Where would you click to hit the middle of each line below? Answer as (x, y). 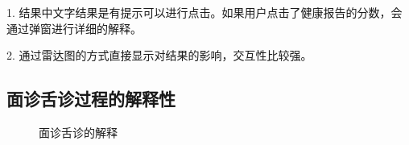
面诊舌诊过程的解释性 (91, 99)
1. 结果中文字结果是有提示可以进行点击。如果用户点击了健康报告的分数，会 (204, 12)
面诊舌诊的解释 (78, 132)
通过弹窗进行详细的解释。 (74, 28)
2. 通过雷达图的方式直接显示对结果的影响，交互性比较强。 (159, 55)
